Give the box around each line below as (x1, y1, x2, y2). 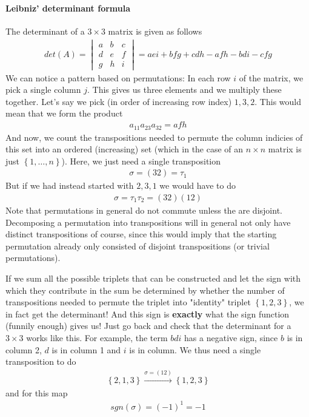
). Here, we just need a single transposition (61, 154, 221, 167)
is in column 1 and (51, 343, 121, 356)
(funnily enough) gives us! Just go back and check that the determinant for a (5, 319, 291, 332)
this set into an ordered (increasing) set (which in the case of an (5, 143, 244, 155)
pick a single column (5, 83, 81, 96)
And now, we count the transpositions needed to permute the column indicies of (5, 131, 303, 143)
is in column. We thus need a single (129, 343, 261, 356)
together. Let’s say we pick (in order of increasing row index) (5, 95, 232, 107)
